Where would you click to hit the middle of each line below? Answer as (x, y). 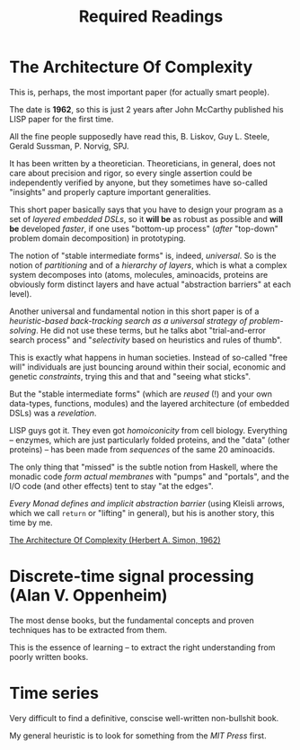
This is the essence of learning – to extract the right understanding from (142, 647)
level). (21, 293)
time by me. (31, 522)
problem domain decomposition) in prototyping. (97, 238)
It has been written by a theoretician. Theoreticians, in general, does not (142, 163)
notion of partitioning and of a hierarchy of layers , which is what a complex (148, 265)
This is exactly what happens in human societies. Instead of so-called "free (149, 357)
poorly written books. (49, 656)
